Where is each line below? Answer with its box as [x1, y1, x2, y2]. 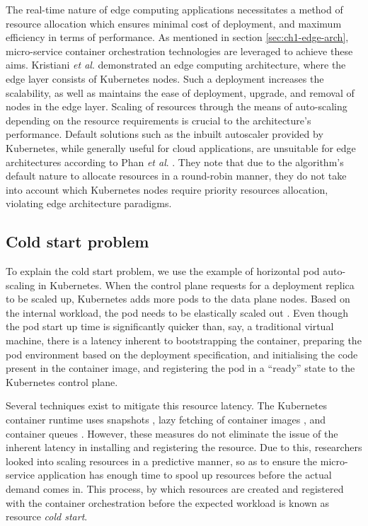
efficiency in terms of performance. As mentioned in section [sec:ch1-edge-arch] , [6, 30, 349, 45]
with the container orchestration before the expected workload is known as [6, 495, 329, 510]
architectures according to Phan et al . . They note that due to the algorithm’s [6, 154, 344, 169]
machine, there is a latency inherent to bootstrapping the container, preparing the [6, 333, 362, 348]
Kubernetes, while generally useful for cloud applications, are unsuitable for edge [6, 140, 356, 155]
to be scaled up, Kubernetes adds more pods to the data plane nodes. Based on [6, 291, 350, 306]
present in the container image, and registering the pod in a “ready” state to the [6, 361, 355, 375]
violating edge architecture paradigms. [6, 196, 172, 211]
